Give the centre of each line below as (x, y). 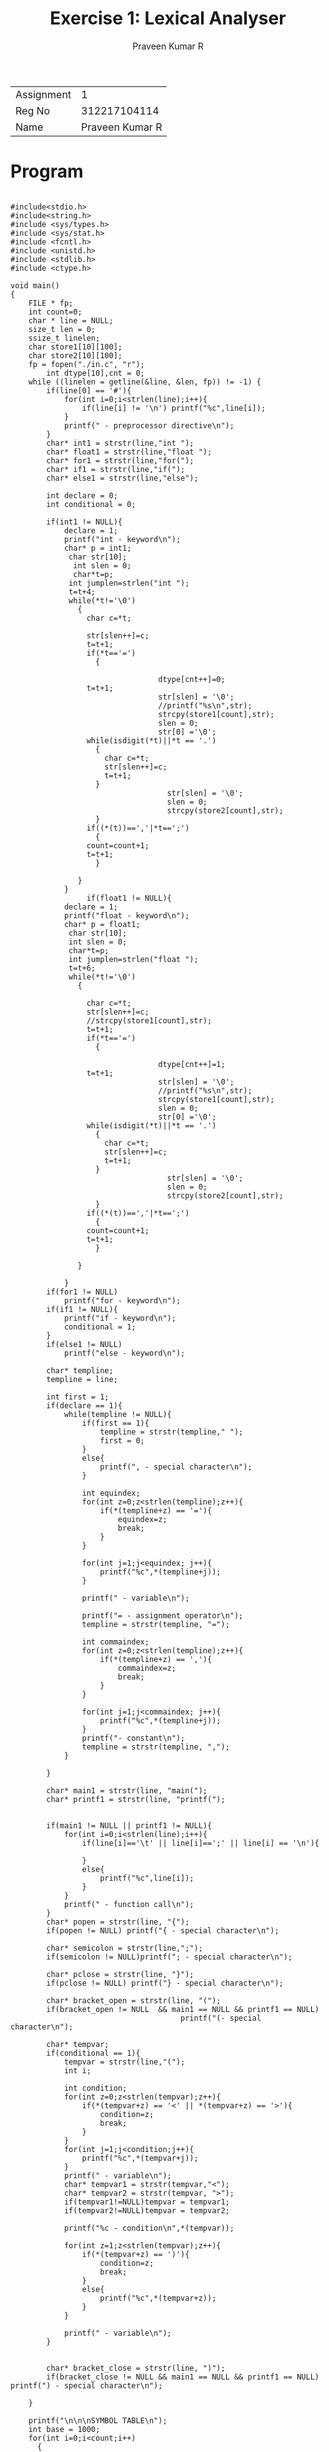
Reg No (33, 110)
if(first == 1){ (115, 1423)
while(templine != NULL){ (117, 1414)
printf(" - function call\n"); (129, 1904)
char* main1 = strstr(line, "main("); (127, 1790)
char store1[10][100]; (75, 347)
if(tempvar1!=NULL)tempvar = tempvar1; (146, 2202)
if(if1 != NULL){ (82, 1309)
